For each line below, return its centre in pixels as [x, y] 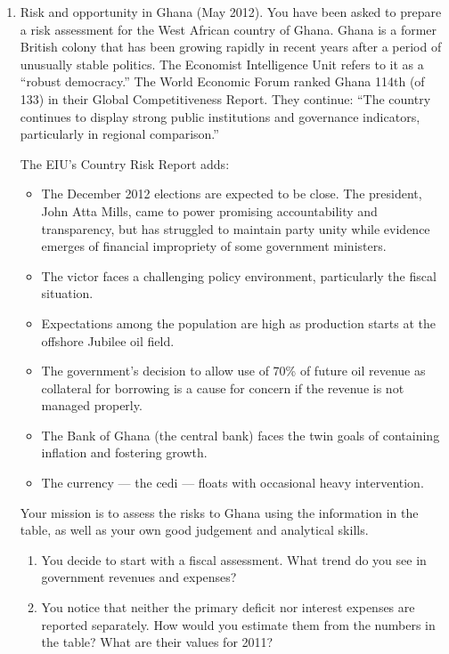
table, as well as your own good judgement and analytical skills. [194, 530]
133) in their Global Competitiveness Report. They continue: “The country [225, 98]
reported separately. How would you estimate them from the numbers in [238, 624]
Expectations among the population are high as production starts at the [239, 323]
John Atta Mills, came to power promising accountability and [209, 210]
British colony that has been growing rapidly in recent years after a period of [231, 47]
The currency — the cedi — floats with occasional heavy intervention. [233, 483]
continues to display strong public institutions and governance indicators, [220, 116]
